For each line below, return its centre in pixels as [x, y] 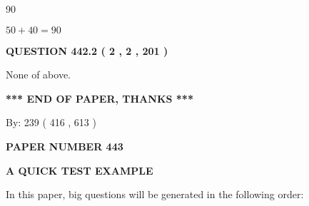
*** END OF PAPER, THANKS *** [100, 98]
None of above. [38, 74]
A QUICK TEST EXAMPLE [80, 170]
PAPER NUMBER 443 [65, 146]
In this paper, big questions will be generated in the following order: [155, 194]
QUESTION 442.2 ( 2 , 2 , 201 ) [87, 50]
